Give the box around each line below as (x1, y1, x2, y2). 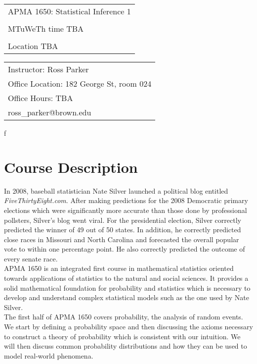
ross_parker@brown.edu (8, 106, 91, 118)
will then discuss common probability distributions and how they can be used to (4, 341, 247, 351)
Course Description (4, 156, 138, 177)
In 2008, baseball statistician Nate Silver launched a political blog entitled (4, 185, 228, 196)
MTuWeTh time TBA (8, 23, 84, 34)
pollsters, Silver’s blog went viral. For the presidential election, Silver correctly (4, 214, 241, 225)
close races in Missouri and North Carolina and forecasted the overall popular (4, 234, 239, 244)
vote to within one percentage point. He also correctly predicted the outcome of (4, 244, 245, 254)
